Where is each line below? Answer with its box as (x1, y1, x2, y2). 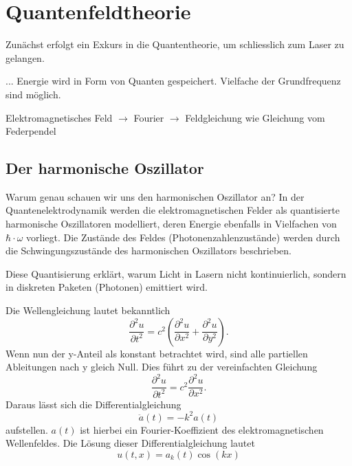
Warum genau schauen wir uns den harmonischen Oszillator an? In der (5, 189, 305, 203)
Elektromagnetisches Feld (5, 110, 113, 124)
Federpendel (5, 124, 56, 138)
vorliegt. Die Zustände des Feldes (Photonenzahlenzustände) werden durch (26, 230, 340, 244)
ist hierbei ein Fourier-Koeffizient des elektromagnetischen (80, 422, 324, 436)
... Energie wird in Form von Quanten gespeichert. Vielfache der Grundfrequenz (5, 74, 341, 88)
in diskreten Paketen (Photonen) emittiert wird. (5, 280, 208, 294)
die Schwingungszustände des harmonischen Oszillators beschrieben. (5, 243, 291, 258)
